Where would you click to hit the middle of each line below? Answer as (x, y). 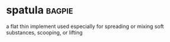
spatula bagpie (40, 10)
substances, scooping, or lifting (44, 32)
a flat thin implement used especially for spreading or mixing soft (85, 26)
